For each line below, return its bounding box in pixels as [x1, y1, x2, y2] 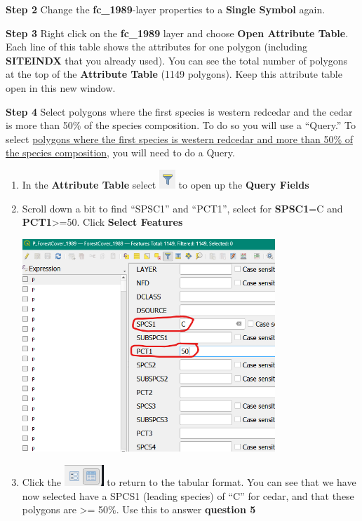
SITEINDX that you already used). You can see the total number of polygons [6, 53, 348, 67]
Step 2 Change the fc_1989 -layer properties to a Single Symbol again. [6, 2, 326, 16]
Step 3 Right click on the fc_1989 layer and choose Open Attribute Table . [6, 25, 349, 40]
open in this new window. [6, 80, 116, 95]
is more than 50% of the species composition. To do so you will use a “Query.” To [6, 118, 356, 133]
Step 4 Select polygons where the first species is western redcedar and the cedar [6, 104, 353, 119]
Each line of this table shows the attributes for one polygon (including [6, 39, 307, 54]
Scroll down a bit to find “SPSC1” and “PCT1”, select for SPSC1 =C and [22, 201, 343, 215]
